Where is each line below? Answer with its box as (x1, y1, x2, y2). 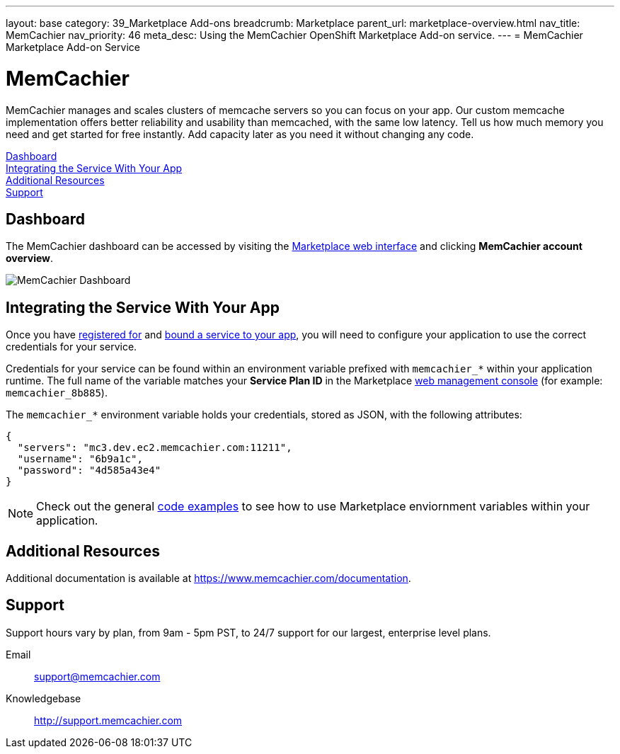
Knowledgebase (6, 692, 81, 704)
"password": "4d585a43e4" (17, 464, 161, 476)
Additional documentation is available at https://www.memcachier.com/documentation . (6, 572, 411, 585)
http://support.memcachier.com (34, 714, 183, 726)
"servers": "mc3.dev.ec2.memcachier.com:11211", (17, 442, 292, 454)
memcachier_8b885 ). (6, 387, 108, 399)
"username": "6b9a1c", (17, 453, 143, 465)
